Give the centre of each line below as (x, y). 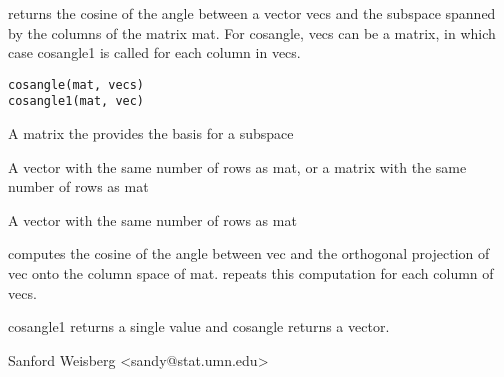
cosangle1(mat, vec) (76, 101)
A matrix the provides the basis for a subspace (151, 133)
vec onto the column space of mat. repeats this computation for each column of (251, 273)
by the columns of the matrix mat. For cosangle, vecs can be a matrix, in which (252, 32)
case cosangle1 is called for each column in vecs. (154, 52)
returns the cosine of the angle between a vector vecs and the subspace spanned (252, 13)
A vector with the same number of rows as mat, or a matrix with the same (237, 166)
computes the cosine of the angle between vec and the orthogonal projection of (249, 253)
